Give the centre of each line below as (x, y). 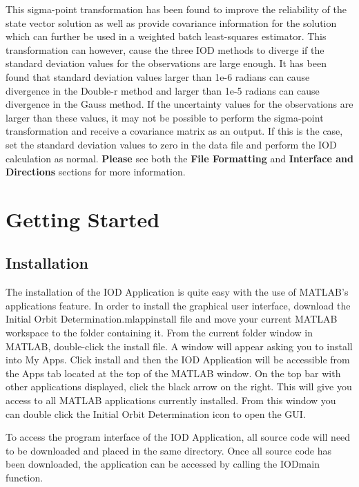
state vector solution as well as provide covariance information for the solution (171, 22)
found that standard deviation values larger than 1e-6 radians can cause (158, 76)
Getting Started (83, 219)
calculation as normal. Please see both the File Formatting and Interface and (179, 158)
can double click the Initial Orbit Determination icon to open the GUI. (156, 413)
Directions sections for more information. (96, 172)
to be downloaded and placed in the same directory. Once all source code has (169, 450)
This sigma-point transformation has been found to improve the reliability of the (176, 9)
